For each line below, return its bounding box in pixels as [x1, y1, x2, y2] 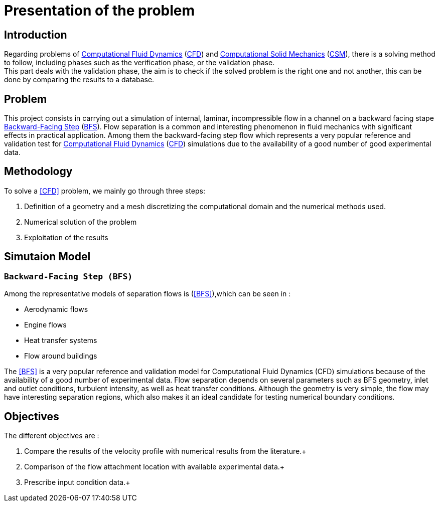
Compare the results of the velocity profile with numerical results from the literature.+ [24, 446, 307, 455]
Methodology [4, 165, 73, 178]
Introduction [4, 28, 67, 41]
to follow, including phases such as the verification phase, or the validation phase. [4, 58, 275, 67]
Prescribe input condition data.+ [24, 477, 130, 486]
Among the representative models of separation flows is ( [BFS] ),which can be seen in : [4, 289, 291, 298]
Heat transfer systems [24, 336, 97, 345]
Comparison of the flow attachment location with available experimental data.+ [24, 462, 285, 471]
